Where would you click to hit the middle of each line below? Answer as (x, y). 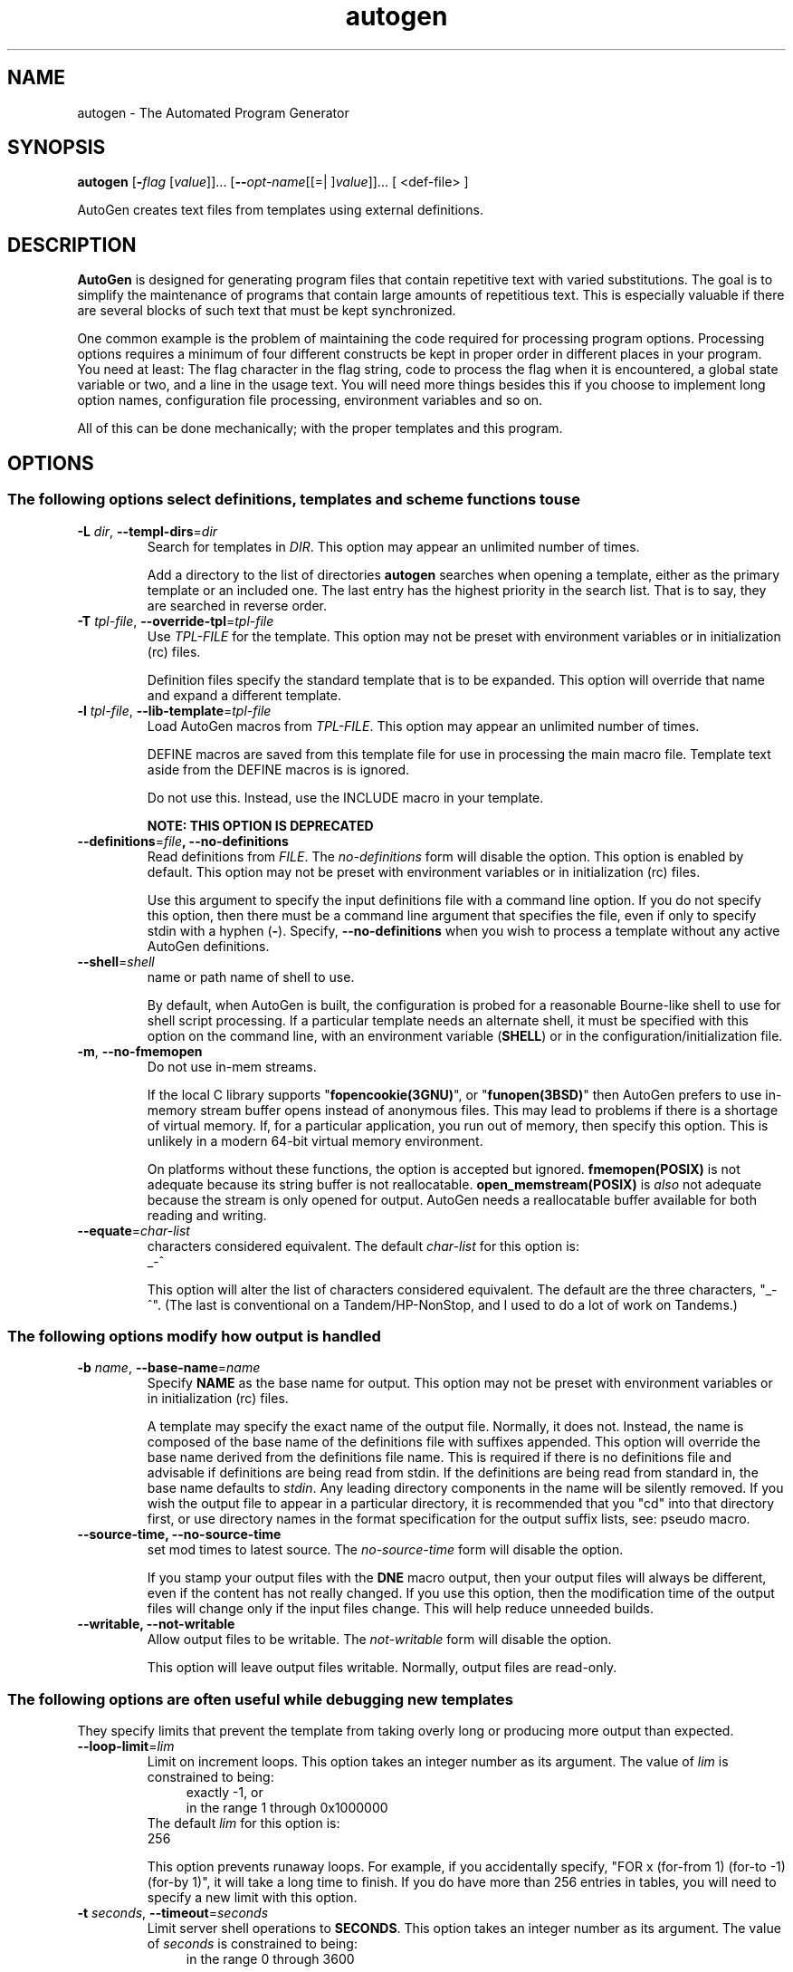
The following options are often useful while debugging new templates (260, 1699)
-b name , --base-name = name (169, 1368)
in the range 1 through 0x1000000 (287, 1808)
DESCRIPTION (72, 245)
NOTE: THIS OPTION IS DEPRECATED (260, 825)
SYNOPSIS (57, 148)
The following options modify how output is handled (194, 1336)
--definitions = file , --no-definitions (183, 841)
